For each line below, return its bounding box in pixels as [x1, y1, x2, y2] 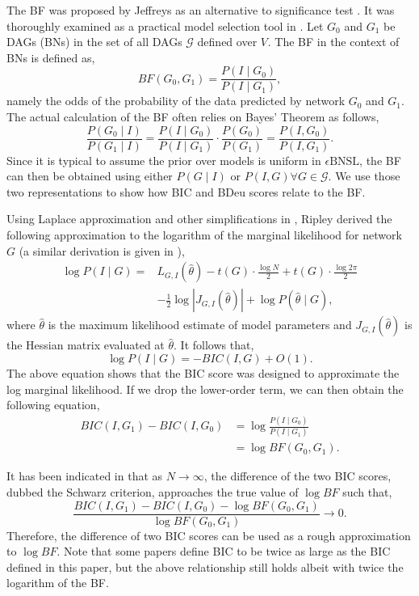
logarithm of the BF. [6, 574, 109, 591]
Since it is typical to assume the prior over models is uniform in [6, 151, 321, 168]
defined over [197, 33, 258, 50]
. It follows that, [174, 336, 254, 353]
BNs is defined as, [6, 49, 95, 66]
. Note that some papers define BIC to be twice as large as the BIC [57, 543, 391, 560]
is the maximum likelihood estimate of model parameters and [48, 316, 352, 333]
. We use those [328, 167, 400, 184]
